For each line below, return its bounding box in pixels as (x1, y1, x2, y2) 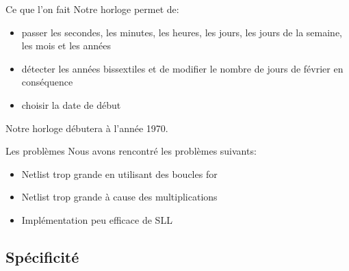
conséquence (21, 75, 73, 89)
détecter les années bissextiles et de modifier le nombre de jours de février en (21, 61, 344, 75)
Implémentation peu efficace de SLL (21, 212, 172, 227)
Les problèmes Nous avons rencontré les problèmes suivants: (5, 144, 257, 158)
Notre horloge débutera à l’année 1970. (5, 120, 168, 135)
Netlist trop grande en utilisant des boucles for (21, 166, 218, 181)
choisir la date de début (21, 97, 121, 112)
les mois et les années (21, 38, 111, 53)
